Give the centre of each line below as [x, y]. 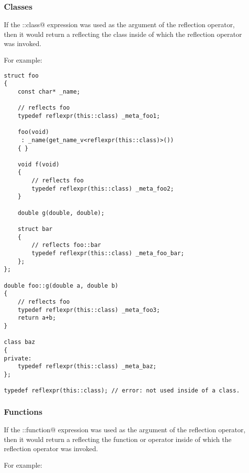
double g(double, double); [61, 213]
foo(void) [33, 132]
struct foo [21, 75]
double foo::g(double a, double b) [61, 285]
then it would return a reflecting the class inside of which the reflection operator [123, 34]
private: [18, 358]
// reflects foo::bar [66, 245]
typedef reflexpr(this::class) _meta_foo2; [103, 188]
